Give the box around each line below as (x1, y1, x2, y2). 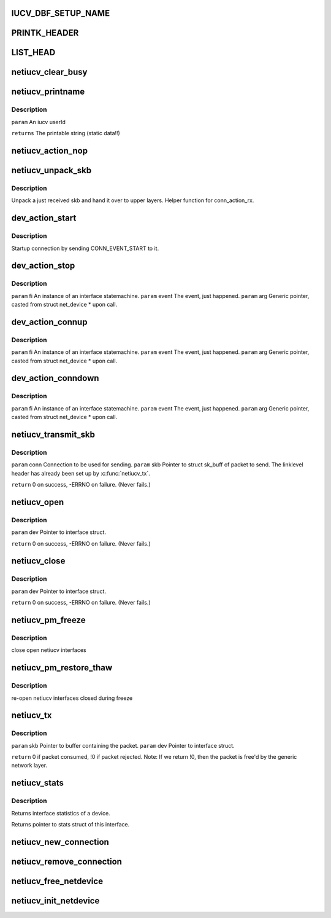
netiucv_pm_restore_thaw (11, 662, 113, 673)
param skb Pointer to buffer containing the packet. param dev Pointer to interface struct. (11, 742, 235, 749)
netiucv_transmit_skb (11, 430, 95, 439)
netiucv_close (11, 556, 66, 567)
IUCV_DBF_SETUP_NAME (11, 8, 110, 18)
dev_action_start (11, 213, 77, 224)
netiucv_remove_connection (11, 856, 123, 866)
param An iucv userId (11, 118, 66, 125)
